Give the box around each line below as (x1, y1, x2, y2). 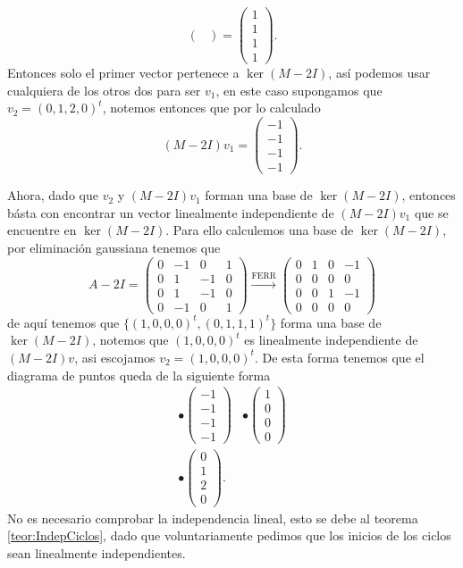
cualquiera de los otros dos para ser (7, 80, 201, 99)
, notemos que (92, 330, 169, 349)
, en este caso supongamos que (215, 80, 383, 99)
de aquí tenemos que (7, 313, 120, 331)
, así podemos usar (328, 63, 431, 82)
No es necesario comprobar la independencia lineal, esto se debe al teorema (7, 508, 418, 527)
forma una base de (280, 313, 382, 331)
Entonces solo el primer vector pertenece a (7, 63, 240, 82)
